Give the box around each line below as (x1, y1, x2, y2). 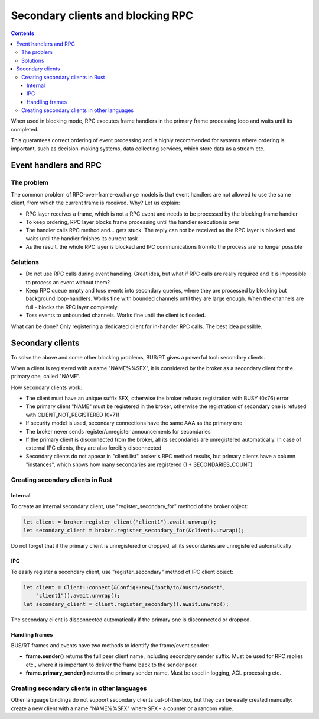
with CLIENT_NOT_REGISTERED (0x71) (25, 411, 120, 418)
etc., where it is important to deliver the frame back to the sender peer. (25, 661, 198, 668)
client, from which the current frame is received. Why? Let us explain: (11, 199, 180, 207)
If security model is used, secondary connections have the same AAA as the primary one (25, 419, 243, 426)
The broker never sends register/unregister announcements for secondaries (25, 428, 211, 435)
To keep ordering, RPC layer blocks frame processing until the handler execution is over (25, 218, 240, 225)
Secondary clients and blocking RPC (11, 9, 194, 22)
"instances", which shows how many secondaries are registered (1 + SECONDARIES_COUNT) (25, 461, 253, 468)
